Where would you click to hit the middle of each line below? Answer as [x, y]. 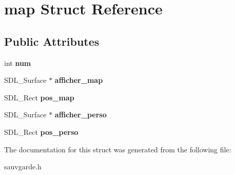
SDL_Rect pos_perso [41, 132]
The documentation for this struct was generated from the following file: [118, 149]
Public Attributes [52, 41]
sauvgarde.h [23, 167]
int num [18, 63]
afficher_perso [81, 115]
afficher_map [79, 80]
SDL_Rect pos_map [39, 97]
